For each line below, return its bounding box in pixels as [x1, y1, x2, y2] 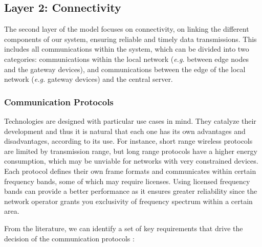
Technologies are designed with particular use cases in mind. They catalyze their [4, 115, 256, 126]
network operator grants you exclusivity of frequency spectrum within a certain [4, 195, 253, 206]
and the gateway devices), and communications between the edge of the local [4, 63, 246, 74]
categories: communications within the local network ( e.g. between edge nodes [4, 53, 249, 64]
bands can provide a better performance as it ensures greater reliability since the [4, 186, 257, 196]
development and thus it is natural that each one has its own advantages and [4, 125, 246, 136]
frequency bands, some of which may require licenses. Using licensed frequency [4, 175, 250, 186]
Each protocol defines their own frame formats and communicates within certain [4, 165, 256, 176]
